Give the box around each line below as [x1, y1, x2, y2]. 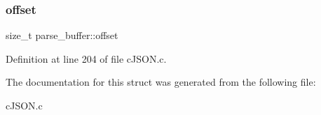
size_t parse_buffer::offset [6, 28, 118, 43]
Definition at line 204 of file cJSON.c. [6, 51, 167, 66]
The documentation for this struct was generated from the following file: [6, 75, 316, 89]
